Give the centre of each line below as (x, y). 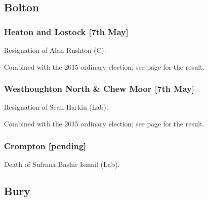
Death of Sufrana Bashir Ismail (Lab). (62, 164)
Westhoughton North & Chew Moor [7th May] (99, 89)
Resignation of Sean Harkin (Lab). (56, 107)
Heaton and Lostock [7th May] (66, 31)
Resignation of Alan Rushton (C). (55, 50)
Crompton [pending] (45, 145)
